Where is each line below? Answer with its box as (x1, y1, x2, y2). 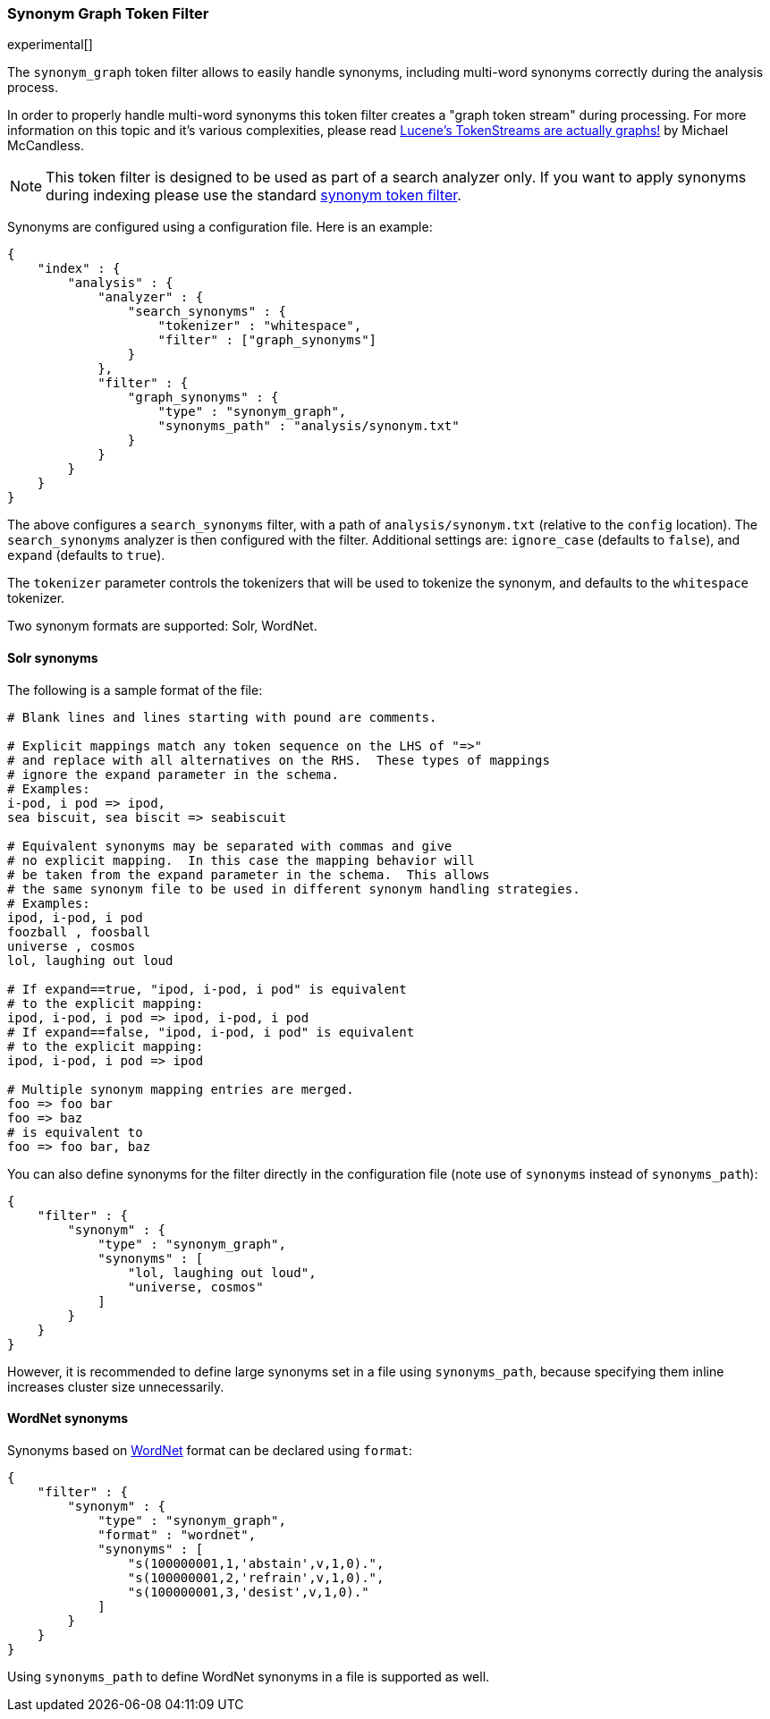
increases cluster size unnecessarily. (7, 1378, 224, 1394)
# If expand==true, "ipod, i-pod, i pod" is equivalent (7, 981, 407, 996)
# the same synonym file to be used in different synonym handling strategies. (7, 881, 580, 896)
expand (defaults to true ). (7, 547, 165, 563)
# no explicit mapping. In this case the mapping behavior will (7, 852, 475, 868)
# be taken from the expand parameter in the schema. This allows (7, 867, 490, 882)
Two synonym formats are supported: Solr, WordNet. (7, 618, 317, 634)
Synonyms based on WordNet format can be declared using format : (7, 1442, 412, 1458)
